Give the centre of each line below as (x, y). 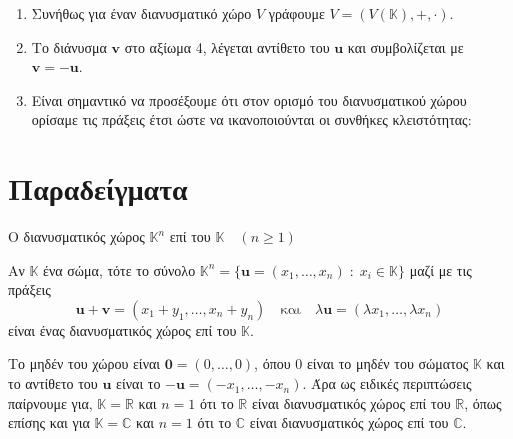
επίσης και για (49, 422)
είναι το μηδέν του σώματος (387, 363)
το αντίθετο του (53, 383)
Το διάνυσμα (69, 46)
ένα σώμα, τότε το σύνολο (119, 269)
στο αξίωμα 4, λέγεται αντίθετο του (227, 46)
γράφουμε (296, 13)
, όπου (272, 363)
